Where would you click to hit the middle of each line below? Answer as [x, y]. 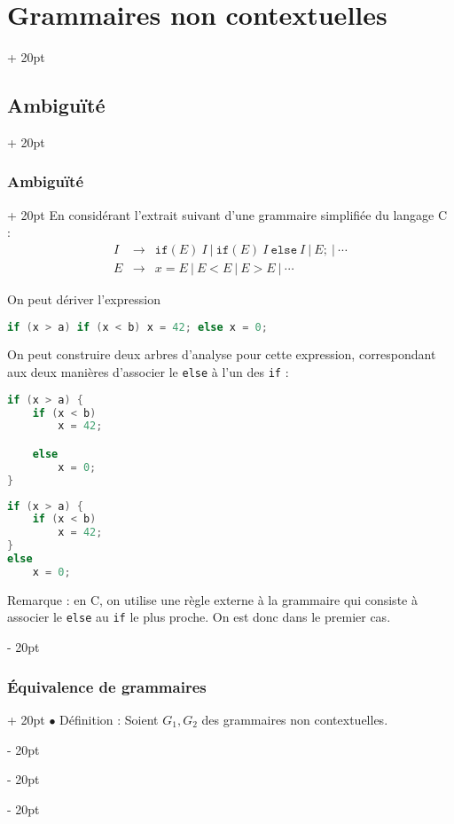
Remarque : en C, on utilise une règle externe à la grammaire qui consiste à [212, 599]
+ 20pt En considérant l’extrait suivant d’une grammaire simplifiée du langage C [227, 214]
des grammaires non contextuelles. [295, 719]
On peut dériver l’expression [84, 298]
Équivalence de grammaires [107, 686]
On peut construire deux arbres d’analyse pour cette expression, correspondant [222, 354]
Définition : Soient [109, 719]
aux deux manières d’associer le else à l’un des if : [148, 372]
